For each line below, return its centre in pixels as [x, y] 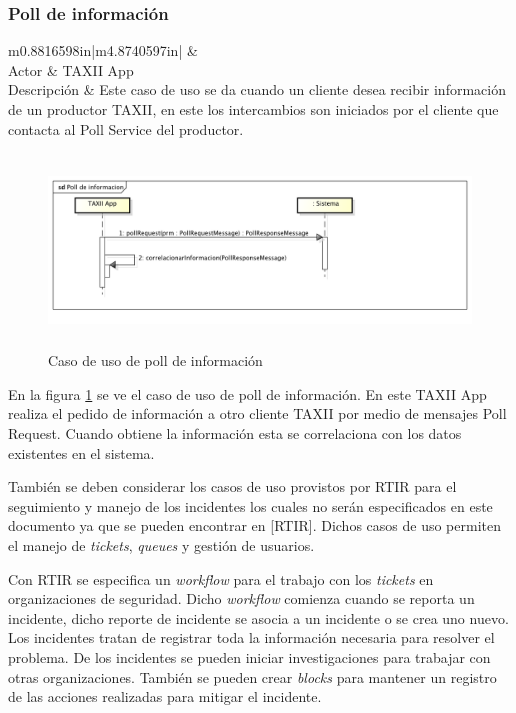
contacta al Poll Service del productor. [126, 128]
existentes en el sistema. [81, 452]
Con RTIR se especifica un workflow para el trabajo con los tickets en [221, 578]
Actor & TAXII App [71, 69]
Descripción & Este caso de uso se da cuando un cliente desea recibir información [257, 89]
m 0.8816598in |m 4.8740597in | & [103, 50]
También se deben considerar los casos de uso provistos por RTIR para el [232, 486]
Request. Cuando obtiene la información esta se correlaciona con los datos [235, 433]
